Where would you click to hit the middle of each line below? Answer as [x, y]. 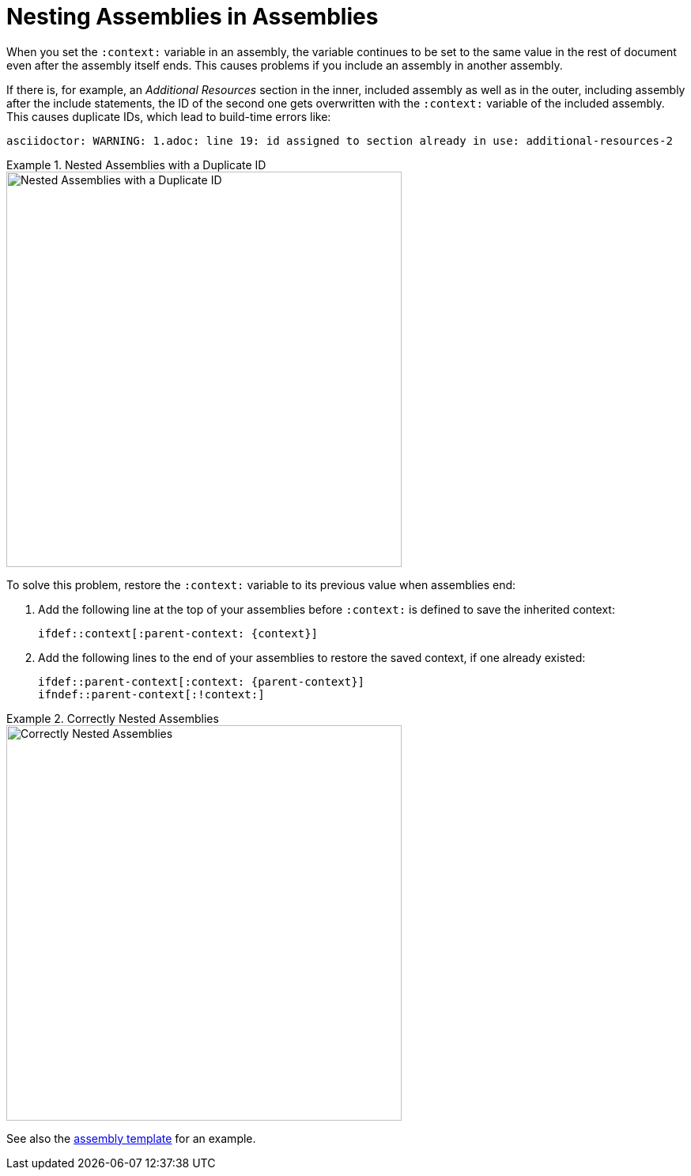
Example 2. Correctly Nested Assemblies [113, 718]
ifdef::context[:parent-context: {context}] [178, 633]
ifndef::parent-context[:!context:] [151, 694]
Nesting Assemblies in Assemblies [193, 17]
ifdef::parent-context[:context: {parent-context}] [202, 681]
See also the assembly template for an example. [131, 1138]
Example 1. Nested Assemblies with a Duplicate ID [136, 164]
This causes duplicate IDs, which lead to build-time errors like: [169, 116]
